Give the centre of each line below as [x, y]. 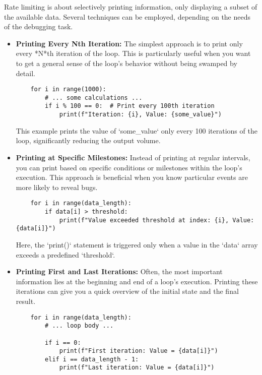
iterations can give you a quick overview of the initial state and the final [127, 291]
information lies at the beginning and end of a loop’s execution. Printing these [137, 281]
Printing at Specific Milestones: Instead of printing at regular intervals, [133, 157]
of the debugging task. [39, 26]
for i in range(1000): [68, 89]
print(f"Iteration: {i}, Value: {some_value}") [140, 115]
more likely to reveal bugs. [57, 187]
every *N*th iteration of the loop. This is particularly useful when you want [133, 53]
